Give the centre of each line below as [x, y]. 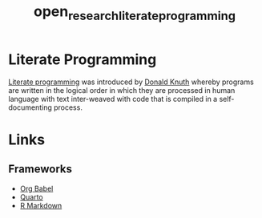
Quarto [31, 197]
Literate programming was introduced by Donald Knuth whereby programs [131, 82]
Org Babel [36, 188]
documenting [30, 107]
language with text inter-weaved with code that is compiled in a [113, 99]
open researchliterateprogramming [135, 13]
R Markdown [41, 205]
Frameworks [40, 170]
